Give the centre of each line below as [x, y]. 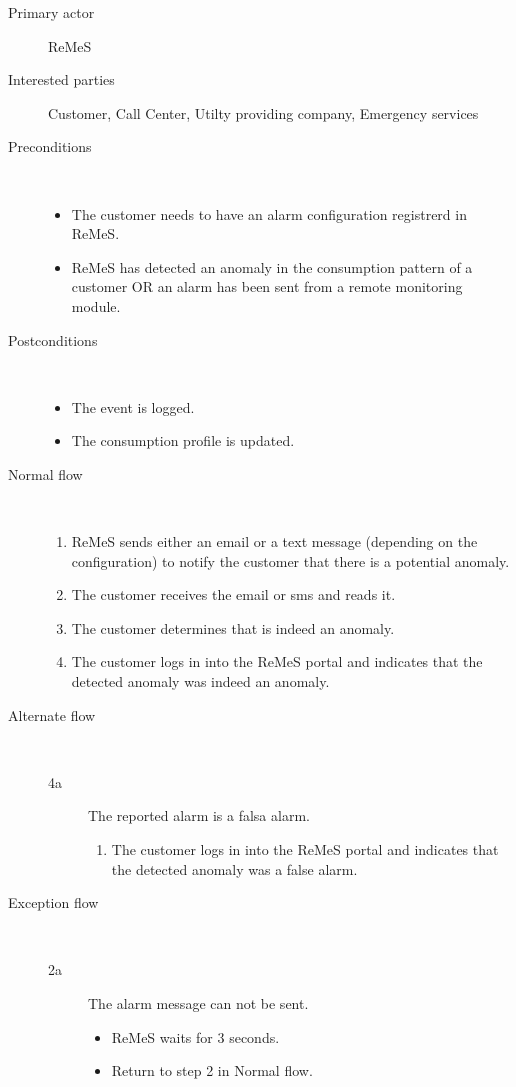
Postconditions [53, 339]
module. [96, 305]
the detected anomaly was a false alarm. [234, 868]
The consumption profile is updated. [183, 440]
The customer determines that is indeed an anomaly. [233, 627]
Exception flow [53, 902]
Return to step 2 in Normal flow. [212, 1070]
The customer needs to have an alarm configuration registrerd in [269, 213]
